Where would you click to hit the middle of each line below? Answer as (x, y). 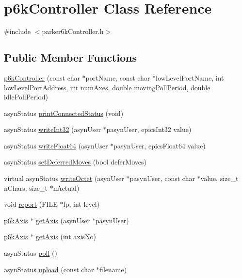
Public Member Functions (70, 57)
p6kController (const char (42, 77)
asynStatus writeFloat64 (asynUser (56, 145)
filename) (113, 269)
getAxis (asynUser (63, 220)
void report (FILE (31, 204)
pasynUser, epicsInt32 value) (149, 129)
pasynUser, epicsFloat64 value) (160, 145)
